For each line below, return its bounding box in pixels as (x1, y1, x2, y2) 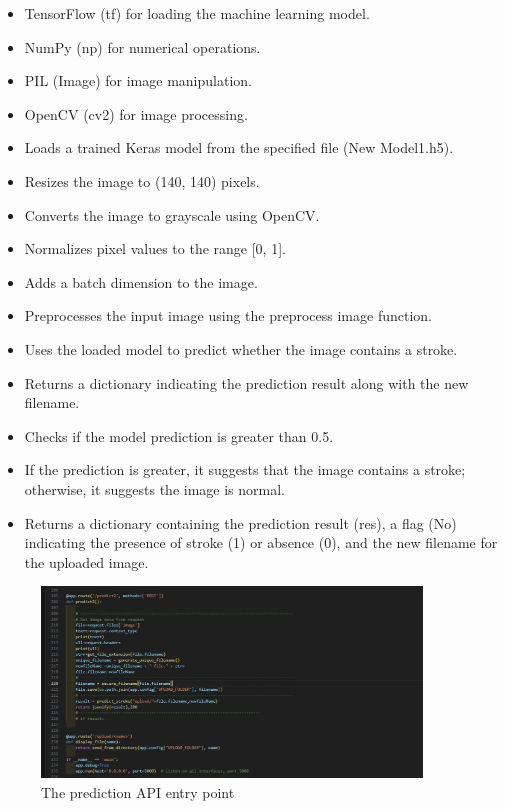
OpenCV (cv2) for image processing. (24, 103, 248, 124)
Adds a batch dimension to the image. (24, 271, 258, 292)
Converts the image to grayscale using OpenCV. (24, 204, 320, 225)
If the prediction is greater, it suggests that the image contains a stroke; (24, 459, 466, 480)
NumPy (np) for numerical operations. (24, 36, 261, 57)
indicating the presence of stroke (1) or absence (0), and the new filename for (24, 532, 498, 553)
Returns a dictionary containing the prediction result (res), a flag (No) (24, 512, 457, 533)
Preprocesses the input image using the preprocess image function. (24, 305, 432, 326)
